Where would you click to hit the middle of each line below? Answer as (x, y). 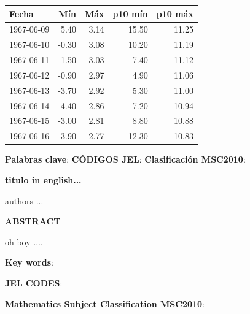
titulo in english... (43, 179)
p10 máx (175, 13)
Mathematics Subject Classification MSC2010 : (105, 303)
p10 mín (130, 13)
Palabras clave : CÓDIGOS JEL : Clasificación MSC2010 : (125, 159)
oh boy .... (24, 241)
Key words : (29, 262)
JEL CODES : (34, 282)
